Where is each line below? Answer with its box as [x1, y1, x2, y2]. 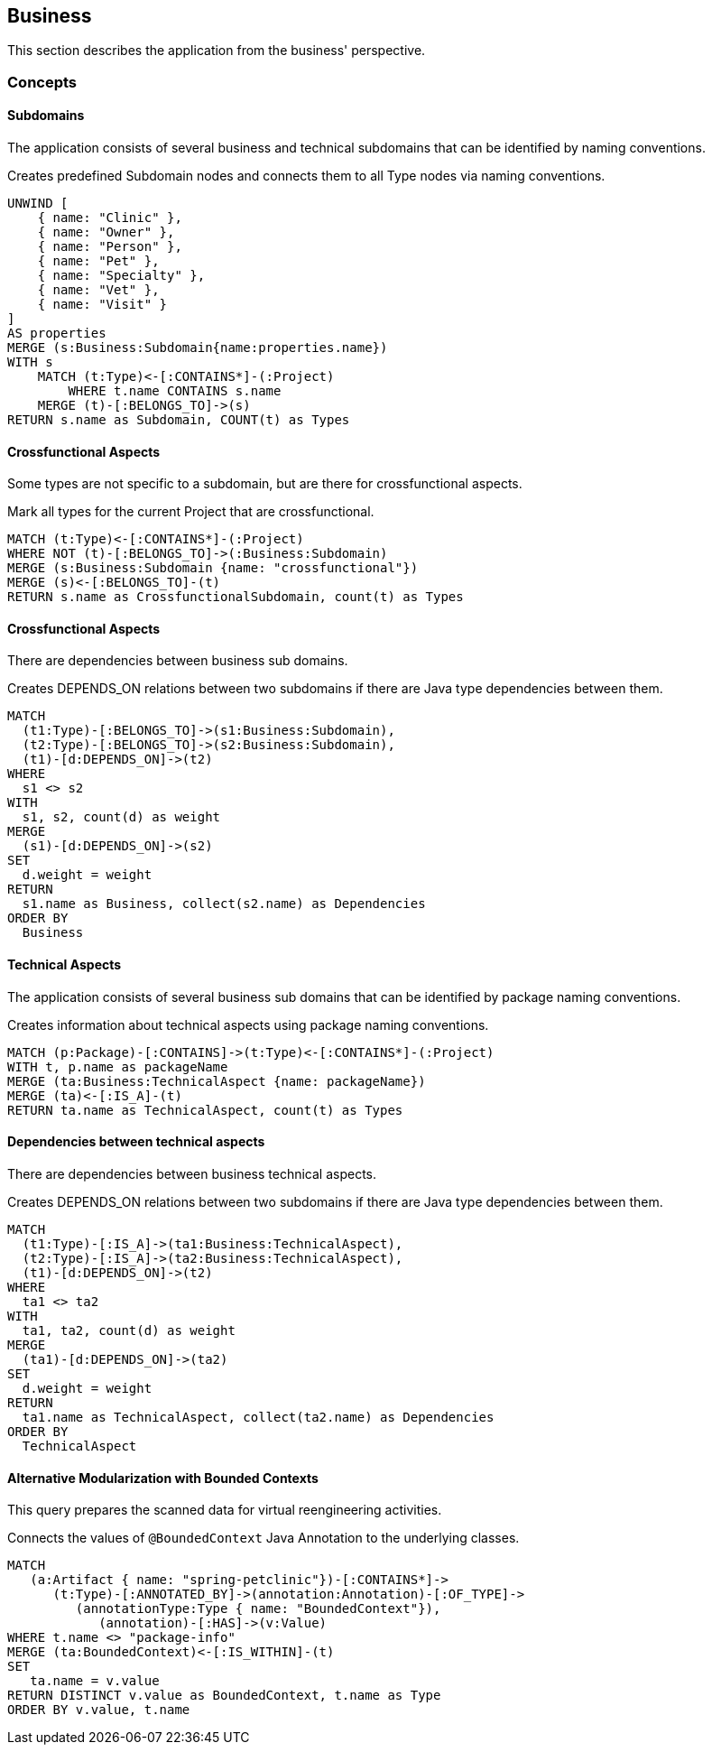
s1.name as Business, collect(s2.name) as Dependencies [22, 896, 426, 912]
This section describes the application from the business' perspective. [7, 42, 426, 59]
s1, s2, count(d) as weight [22, 810, 221, 825]
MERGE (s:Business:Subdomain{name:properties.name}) [7, 340, 388, 356]
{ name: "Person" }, [37, 239, 182, 255]
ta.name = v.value [30, 1673, 160, 1689]
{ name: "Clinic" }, [37, 210, 182, 226]
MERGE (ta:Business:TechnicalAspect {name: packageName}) [7, 1073, 426, 1089]
